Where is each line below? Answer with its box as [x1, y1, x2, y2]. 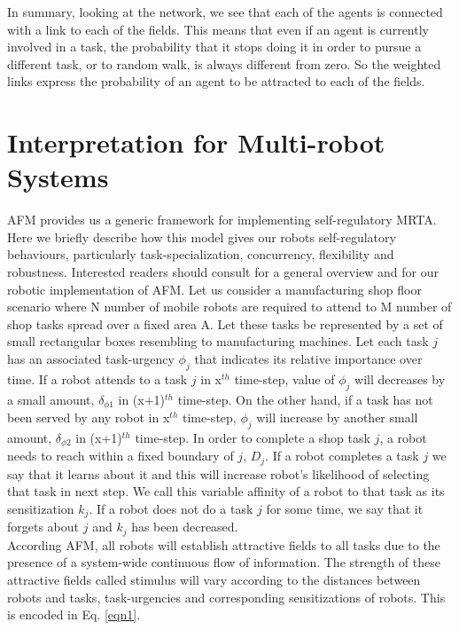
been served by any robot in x [7, 408, 170, 427]
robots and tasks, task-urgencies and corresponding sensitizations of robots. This [7, 587, 446, 606]
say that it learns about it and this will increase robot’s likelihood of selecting [7, 464, 430, 483]
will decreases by [354, 369, 446, 388]
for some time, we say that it [266, 499, 424, 517]
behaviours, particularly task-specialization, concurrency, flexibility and [7, 245, 394, 264]
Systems [7, 159, 109, 195]
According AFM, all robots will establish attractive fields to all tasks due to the [7, 535, 440, 554]
